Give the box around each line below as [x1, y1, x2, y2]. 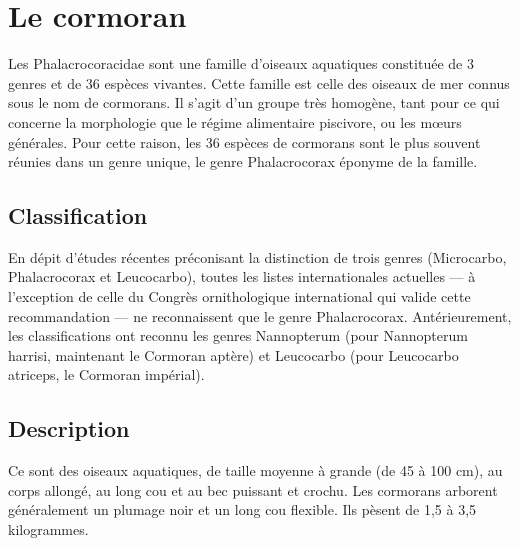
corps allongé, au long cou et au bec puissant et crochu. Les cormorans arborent [8, 479, 498, 500]
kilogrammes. [8, 519, 89, 540]
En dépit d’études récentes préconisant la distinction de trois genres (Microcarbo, [8, 246, 507, 267]
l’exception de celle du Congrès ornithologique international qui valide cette [8, 286, 471, 307]
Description [8, 413, 130, 444]
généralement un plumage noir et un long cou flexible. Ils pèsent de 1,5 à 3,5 [8, 499, 477, 520]
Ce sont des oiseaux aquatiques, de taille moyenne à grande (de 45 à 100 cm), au [8, 460, 503, 481]
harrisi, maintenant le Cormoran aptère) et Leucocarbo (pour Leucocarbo [8, 344, 459, 365]
